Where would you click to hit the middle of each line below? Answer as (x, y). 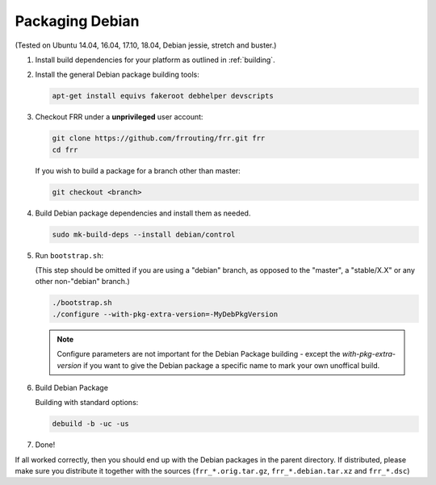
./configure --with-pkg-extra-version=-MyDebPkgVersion (165, 314)
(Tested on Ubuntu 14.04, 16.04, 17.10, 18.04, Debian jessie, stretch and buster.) (146, 45)
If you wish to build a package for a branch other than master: (138, 170)
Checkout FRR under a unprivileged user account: (119, 117)
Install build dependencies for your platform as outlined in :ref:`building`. (155, 60)
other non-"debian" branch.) (82, 282)
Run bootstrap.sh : (69, 255)
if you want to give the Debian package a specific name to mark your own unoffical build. (231, 365)
